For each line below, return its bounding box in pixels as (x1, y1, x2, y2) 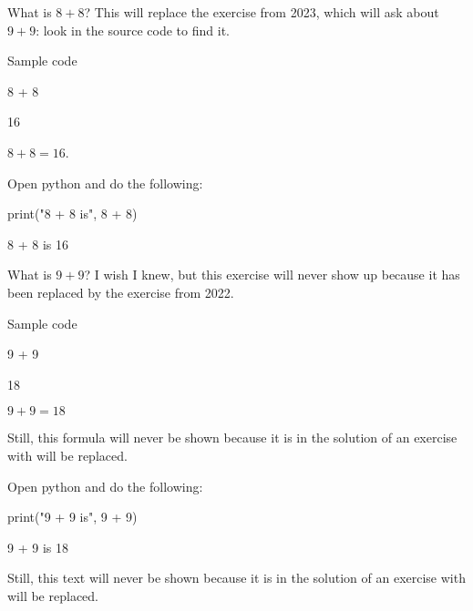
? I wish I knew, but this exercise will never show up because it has (84, 265, 460, 284)
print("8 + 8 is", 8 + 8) (7, 204, 138, 223)
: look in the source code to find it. (36, 20, 230, 39)
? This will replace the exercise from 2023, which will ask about (84, 3, 439, 21)
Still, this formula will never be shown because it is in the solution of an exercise (7, 428, 458, 447)
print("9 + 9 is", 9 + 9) (7, 507, 138, 526)
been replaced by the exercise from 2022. (7, 282, 234, 301)
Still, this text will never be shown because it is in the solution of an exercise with (7, 568, 466, 587)
